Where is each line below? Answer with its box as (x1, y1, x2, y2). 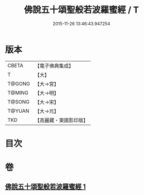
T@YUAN (7, 107, 30, 114)
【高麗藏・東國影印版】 (34, 117, 88, 123)
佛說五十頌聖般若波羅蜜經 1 (5, 182, 86, 191)
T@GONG (7, 80, 30, 87)
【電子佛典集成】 (34, 62, 74, 69)
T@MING (7, 89, 29, 96)
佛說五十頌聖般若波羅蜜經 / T (24, 4, 139, 15)
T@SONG (7, 98, 30, 105)
